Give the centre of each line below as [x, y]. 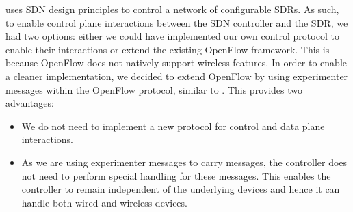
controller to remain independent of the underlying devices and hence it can [181, 189]
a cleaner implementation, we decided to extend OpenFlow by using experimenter [177, 76]
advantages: [30, 103]
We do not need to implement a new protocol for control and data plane [173, 125]
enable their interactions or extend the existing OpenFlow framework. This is [168, 49]
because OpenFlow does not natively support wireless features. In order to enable [176, 63]
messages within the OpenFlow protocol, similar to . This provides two [154, 89]
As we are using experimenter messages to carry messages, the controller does [184, 162]
